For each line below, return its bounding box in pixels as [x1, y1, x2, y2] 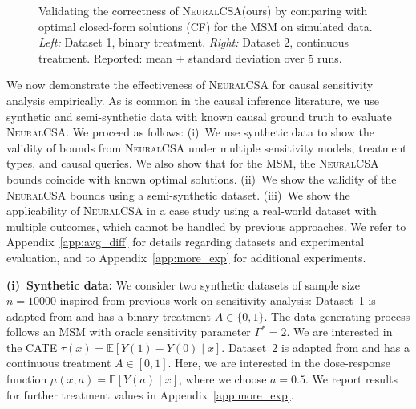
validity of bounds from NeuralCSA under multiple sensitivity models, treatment [6, 139, 407, 156]
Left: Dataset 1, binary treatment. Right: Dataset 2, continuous [38, 34, 349, 51]
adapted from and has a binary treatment [6, 307, 211, 324]
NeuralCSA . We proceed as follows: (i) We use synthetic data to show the [6, 124, 374, 140]
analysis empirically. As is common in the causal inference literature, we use [6, 91, 379, 108]
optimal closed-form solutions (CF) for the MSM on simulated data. [38, 18, 373, 34]
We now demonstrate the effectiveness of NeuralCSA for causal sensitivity [6, 76, 374, 93]
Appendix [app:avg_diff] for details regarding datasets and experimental [6, 233, 365, 250]
